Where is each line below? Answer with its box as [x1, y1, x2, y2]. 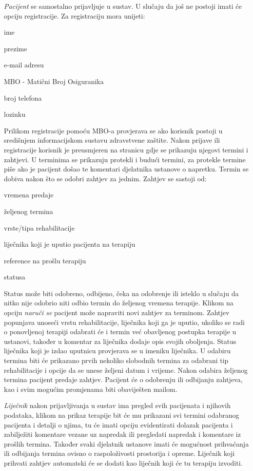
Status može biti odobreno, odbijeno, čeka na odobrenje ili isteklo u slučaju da [4, 288, 239, 298]
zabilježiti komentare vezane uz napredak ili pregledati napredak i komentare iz [4, 429, 241, 439]
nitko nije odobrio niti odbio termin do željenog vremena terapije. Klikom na [4, 298, 234, 308]
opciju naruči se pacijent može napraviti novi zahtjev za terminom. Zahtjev [4, 307, 230, 318]
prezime [4, 43, 27, 53]
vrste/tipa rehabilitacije [4, 222, 75, 233]
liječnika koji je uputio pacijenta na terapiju [4, 239, 136, 249]
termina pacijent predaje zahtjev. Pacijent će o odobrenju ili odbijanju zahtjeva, [4, 374, 243, 385]
